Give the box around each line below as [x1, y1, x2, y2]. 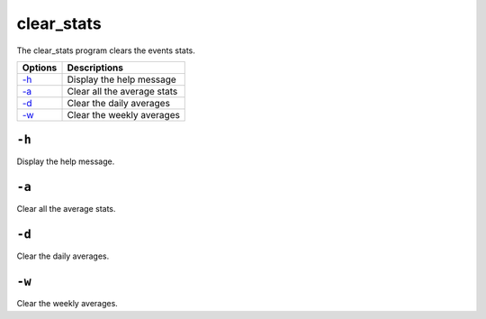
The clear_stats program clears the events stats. [16, 45, 195, 56]
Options [22, 61, 58, 74]
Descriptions [67, 61, 123, 74]
